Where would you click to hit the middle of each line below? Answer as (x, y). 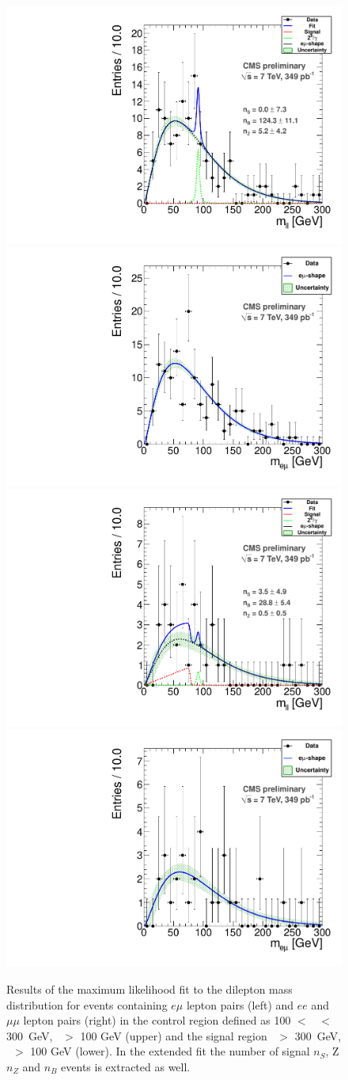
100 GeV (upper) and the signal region (174, 1035)
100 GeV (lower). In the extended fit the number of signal (170, 1051)
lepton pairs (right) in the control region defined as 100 (157, 1020)
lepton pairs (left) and (240, 1004)
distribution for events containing (87, 1004)
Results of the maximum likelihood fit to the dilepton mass (149, 989)
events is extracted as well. (126, 1066)
